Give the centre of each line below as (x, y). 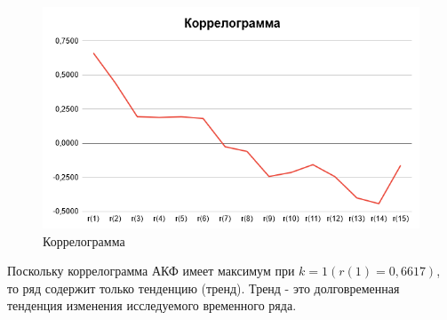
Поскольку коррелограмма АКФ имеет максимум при (151, 271)
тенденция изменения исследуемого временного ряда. (152, 305)
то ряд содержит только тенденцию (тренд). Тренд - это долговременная (204, 288)
